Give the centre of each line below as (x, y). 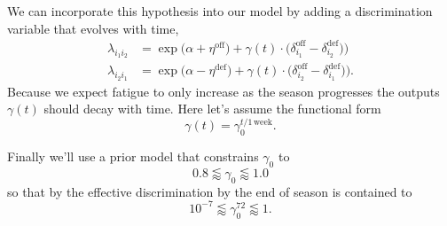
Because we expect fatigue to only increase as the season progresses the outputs (223, 91)
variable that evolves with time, (93, 28)
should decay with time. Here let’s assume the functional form (212, 109)
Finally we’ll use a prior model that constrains (133, 156)
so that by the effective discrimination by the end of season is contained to (210, 191)
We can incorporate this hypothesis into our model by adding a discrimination (220, 11)
